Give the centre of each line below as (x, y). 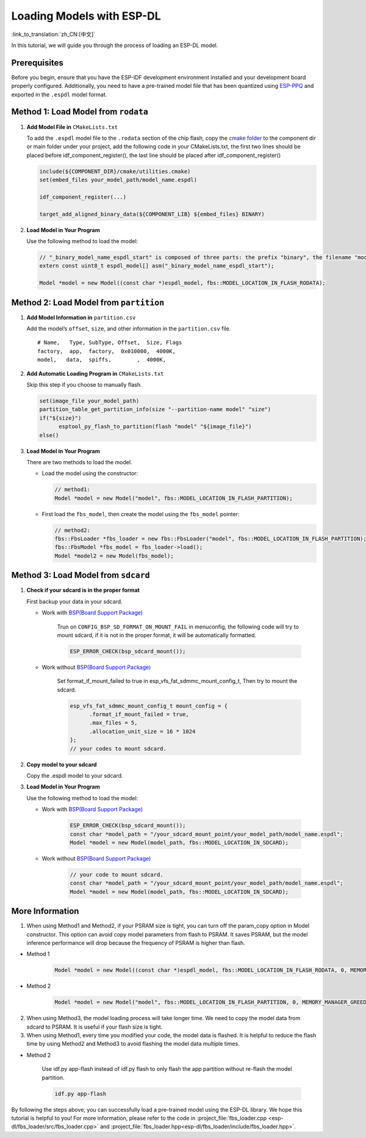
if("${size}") (60, 418)
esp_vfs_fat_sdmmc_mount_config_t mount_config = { (149, 706)
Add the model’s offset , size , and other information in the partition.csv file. (129, 329)
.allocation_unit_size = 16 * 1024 (142, 731)
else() (49, 435)
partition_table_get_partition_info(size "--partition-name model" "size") (155, 410)
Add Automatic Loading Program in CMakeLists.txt (95, 373)
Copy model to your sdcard (62, 764)
